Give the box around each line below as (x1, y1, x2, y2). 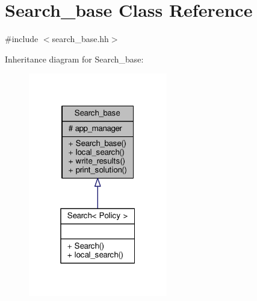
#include (5, 32, 39, 45)
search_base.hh (52, 32, 109, 45)
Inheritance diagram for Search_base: (5, 52, 144, 65)
